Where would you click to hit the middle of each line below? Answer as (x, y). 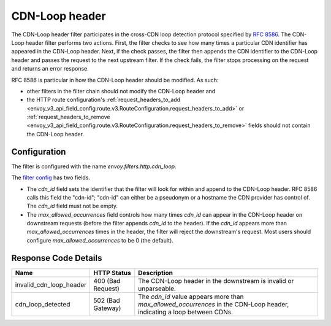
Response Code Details (57, 258)
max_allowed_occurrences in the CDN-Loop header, (214, 304)
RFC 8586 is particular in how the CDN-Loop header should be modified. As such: (115, 80)
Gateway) (107, 308)
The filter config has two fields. (51, 177)
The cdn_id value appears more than (191, 297)
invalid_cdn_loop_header (51, 284)
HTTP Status (112, 273)
